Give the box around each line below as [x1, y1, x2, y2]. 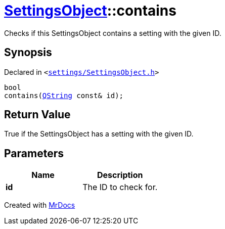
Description [97, 170, 143, 180]
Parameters [4, 147, 64, 160]
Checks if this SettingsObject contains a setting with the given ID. [4, 28, 221, 37]
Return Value [4, 108, 71, 121]
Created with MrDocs [4, 201, 75, 210]
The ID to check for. [82, 182, 158, 193]
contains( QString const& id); [4, 91, 124, 100]
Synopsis [4, 46, 52, 59]
